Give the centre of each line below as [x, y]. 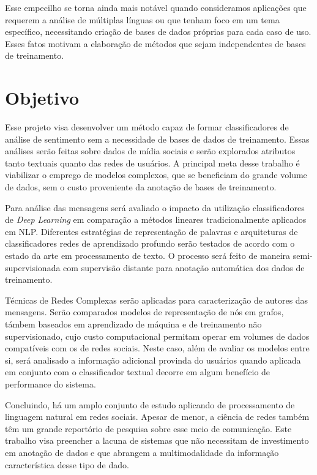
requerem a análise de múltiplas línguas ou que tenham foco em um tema [142, 19]
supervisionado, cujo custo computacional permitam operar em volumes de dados [157, 336]
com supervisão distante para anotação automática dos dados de [184, 267]
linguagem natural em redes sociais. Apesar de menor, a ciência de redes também [157, 417]
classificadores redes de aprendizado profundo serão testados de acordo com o [150, 243]
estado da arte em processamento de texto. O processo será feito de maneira [148, 256]
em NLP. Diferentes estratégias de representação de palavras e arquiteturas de [151, 231]
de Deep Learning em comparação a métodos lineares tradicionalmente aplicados [156, 219]
